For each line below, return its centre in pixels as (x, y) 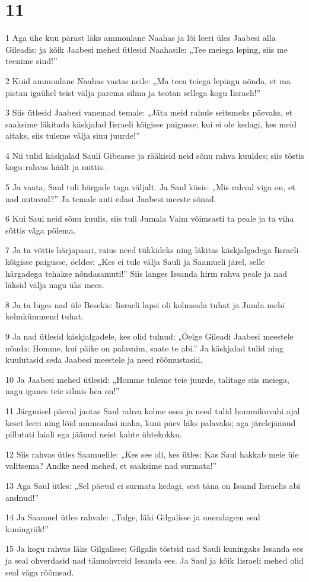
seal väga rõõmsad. (40, 572)
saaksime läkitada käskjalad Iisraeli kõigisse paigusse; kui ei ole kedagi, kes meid (151, 124)
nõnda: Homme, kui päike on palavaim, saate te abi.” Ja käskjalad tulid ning (144, 348)
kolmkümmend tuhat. (44, 316)
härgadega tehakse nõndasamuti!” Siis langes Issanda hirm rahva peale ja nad (146, 273)
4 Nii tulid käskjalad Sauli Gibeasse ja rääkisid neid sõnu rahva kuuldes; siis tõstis (155, 155)
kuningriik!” (27, 528)
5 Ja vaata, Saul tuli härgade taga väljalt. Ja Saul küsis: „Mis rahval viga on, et (150, 187)
